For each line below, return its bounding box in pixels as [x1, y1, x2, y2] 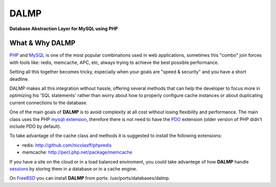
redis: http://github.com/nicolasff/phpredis [22, 142, 112, 148]
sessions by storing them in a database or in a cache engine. [9, 166, 137, 172]
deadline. [9, 76, 29, 82]
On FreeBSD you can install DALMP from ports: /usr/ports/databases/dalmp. [9, 175, 171, 181]
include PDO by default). [9, 123, 61, 129]
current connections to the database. [9, 100, 88, 106]
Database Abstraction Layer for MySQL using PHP [9, 26, 118, 32]
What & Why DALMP [9, 39, 76, 48]
